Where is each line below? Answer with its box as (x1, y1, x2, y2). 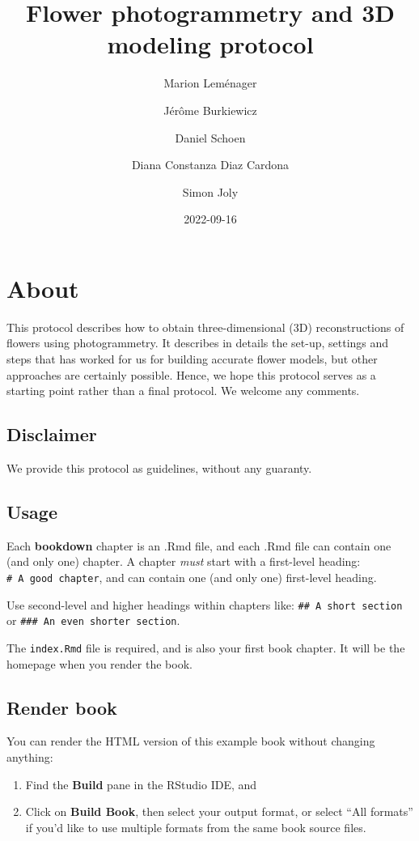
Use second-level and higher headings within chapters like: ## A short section (6, 596, 403, 613)
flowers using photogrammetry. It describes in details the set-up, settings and (6, 334, 389, 351)
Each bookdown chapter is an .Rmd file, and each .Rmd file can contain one (6, 537, 391, 554)
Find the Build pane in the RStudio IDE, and (25, 775, 257, 792)
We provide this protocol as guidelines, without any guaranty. (6, 459, 312, 476)
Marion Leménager (163, 74, 257, 91)
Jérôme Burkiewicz (163, 101, 257, 118)
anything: (6, 748, 53, 765)
